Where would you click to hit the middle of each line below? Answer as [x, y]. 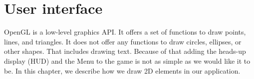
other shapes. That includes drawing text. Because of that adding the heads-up [125, 51]
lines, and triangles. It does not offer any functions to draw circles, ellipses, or [123, 41]
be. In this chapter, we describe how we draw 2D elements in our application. [122, 70]
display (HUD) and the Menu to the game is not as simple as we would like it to [127, 60]
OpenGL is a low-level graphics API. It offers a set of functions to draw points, [125, 32]
